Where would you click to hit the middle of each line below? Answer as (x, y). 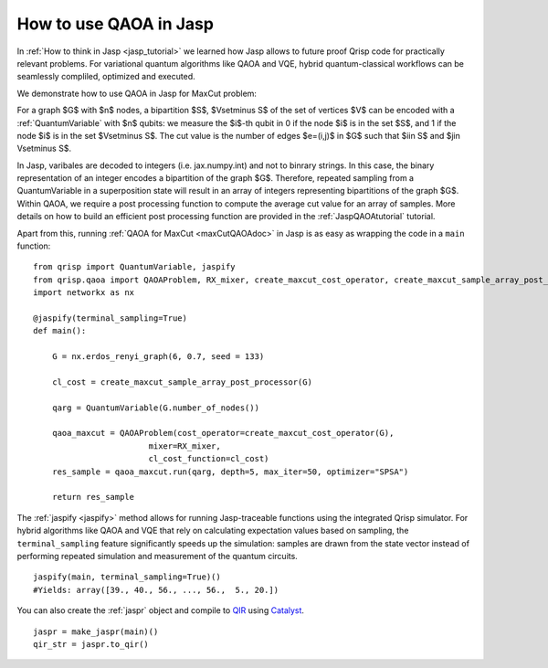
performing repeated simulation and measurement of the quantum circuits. (158, 556)
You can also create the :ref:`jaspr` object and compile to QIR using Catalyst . (161, 610)
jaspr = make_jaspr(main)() (96, 631)
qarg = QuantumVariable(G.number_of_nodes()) (156, 408)
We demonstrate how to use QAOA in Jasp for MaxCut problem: (137, 93)
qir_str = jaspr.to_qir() (91, 644)
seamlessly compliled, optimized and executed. (106, 77)
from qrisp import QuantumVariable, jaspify (135, 267)
